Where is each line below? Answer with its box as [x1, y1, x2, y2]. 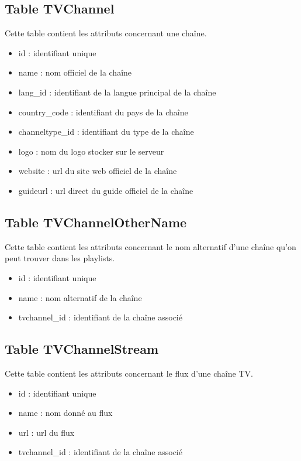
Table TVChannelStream [5, 340, 159, 358]
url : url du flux [18, 426, 75, 438]
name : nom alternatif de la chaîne [18, 291, 142, 303]
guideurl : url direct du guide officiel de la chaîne [18, 184, 193, 196]
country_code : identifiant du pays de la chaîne [18, 105, 188, 118]
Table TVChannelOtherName [5, 213, 187, 231]
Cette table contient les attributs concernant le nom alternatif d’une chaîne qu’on [5, 240, 296, 252]
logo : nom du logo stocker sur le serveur [18, 145, 164, 157]
